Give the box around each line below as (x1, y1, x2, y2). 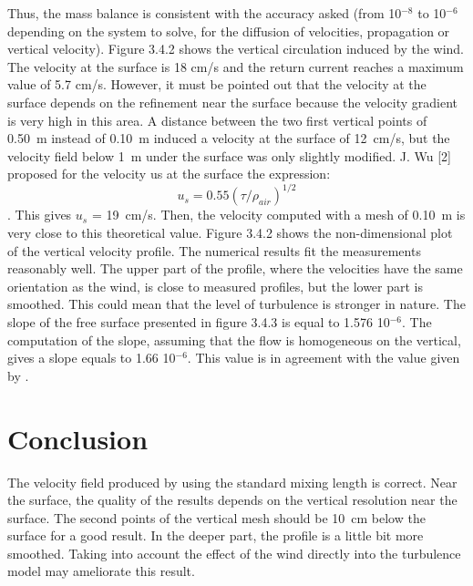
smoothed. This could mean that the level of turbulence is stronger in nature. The (7, 294, 466, 314)
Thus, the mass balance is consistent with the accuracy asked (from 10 (7, 4, 402, 22)
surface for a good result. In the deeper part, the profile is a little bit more (7, 526, 424, 545)
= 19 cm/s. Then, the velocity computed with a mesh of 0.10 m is (91, 205, 466, 224)
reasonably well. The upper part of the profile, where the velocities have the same (7, 259, 463, 278)
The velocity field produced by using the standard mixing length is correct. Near (7, 472, 458, 491)
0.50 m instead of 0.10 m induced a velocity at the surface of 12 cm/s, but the (7, 129, 450, 148)
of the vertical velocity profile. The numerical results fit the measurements (7, 241, 421, 260)
